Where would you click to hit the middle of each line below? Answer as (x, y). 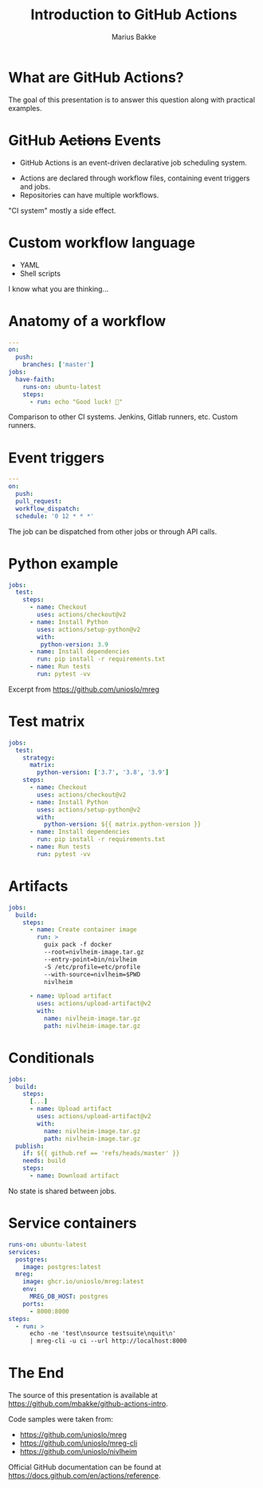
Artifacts (38, 886)
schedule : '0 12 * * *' (55, 516)
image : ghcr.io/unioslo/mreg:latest (84, 1282)
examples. (25, 108)
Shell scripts (40, 273)
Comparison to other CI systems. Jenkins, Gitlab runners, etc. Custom (123, 417)
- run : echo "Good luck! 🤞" (76, 402)
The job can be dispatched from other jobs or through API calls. (113, 531)
